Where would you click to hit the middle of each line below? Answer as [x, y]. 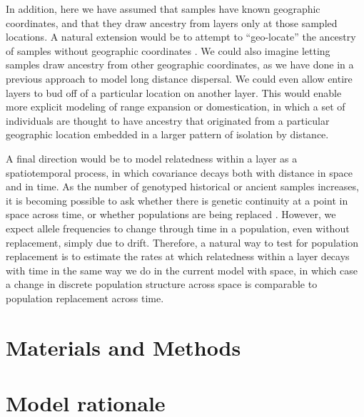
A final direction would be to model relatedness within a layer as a [152, 158]
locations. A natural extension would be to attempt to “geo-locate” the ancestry [181, 37]
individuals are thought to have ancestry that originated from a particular [168, 120]
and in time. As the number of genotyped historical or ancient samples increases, [182, 186]
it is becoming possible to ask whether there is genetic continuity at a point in [177, 200]
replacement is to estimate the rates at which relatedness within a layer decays [178, 256]
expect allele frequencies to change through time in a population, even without [178, 228]
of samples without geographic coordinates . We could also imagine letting [168, 50]
